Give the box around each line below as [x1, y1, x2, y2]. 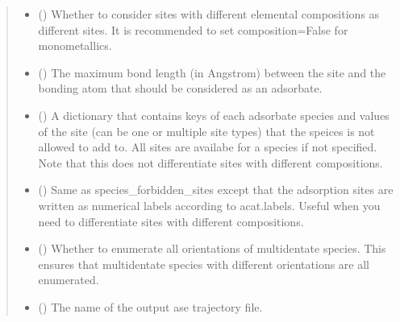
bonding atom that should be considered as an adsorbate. [38, 80, 323, 97]
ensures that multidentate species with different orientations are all [38, 255, 370, 272]
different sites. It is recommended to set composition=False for [38, 21, 348, 38]
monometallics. [38, 37, 112, 54]
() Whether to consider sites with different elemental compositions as [38, 6, 380, 22]
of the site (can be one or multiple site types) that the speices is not [38, 122, 375, 139]
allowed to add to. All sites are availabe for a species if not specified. [38, 138, 377, 155]
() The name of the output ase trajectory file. [38, 298, 263, 315]
